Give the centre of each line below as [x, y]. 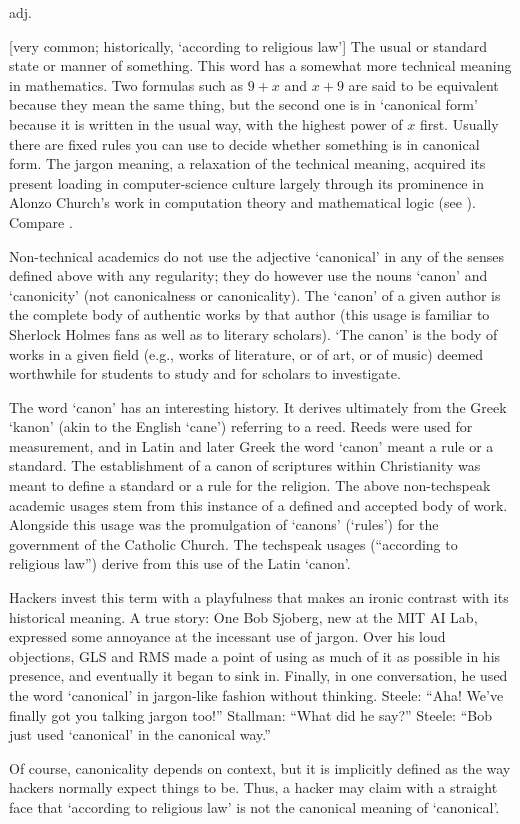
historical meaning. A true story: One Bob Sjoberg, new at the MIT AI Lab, [243, 616]
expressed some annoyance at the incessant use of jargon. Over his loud [227, 636]
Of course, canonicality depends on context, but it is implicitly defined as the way [260, 767]
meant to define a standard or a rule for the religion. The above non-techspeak [250, 485]
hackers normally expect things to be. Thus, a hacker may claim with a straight [253, 787]
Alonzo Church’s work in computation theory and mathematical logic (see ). [242, 202]
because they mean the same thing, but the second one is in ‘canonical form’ [243, 104]
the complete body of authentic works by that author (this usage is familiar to [249, 314]
